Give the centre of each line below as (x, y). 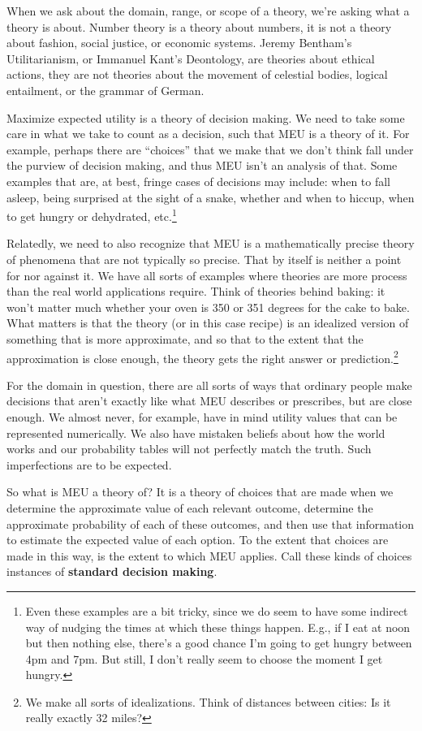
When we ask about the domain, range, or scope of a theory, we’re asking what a (208, 11)
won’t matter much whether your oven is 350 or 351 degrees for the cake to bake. (208, 307)
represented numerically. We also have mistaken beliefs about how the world (196, 433)
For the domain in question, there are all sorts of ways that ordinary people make (209, 385)
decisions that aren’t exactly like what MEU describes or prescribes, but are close (209, 401)
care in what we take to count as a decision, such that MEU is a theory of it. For (208, 134)
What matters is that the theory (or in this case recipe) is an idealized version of (208, 323)
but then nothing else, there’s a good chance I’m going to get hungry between (219, 643)
